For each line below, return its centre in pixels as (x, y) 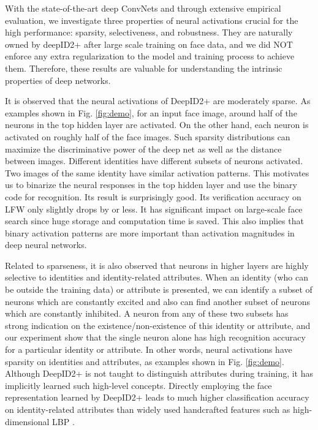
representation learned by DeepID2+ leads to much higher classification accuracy (157, 397)
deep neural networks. (46, 245)
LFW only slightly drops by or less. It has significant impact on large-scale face (154, 209)
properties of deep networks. (58, 80)
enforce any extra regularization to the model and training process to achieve (150, 56)
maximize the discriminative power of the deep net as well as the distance (143, 149)
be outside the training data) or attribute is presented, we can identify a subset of (159, 289)
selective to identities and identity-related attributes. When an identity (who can (157, 277)
